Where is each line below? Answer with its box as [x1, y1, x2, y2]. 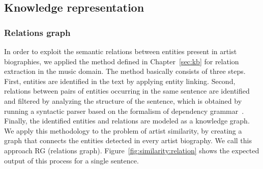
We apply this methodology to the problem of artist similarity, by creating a [4, 125, 242, 136]
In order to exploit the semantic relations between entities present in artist [4, 46, 237, 56]
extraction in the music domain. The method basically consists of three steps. [4, 66, 246, 76]
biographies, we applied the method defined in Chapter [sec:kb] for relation [4, 56, 239, 66]
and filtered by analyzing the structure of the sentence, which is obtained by [4, 95, 242, 106]
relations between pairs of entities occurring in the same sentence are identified [4, 86, 250, 96]
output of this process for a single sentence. [4, 155, 139, 165]
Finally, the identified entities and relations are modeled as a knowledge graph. [4, 115, 250, 126]
